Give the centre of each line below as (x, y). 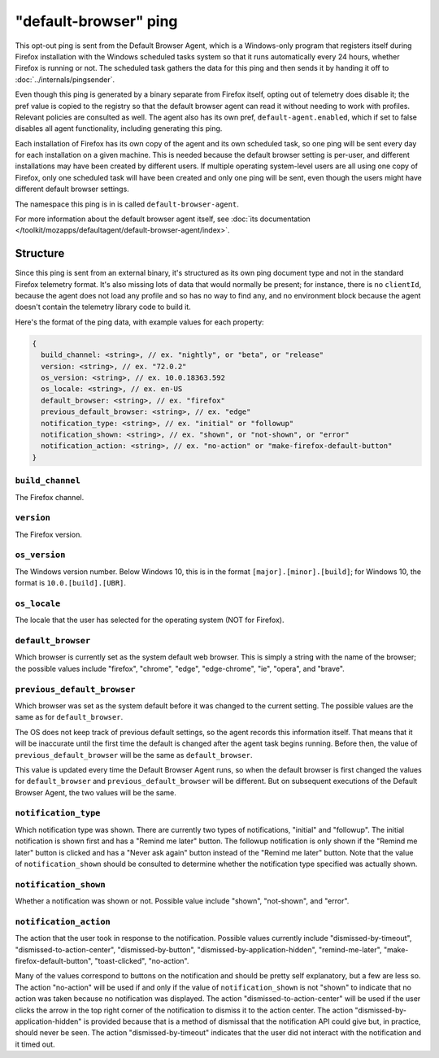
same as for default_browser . (69, 717)
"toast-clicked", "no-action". (142, 961)
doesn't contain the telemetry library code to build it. (103, 307)
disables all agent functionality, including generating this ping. (119, 128)
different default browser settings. (72, 189)
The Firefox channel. (50, 497)
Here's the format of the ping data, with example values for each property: (139, 322)
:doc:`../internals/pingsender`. (65, 79)
